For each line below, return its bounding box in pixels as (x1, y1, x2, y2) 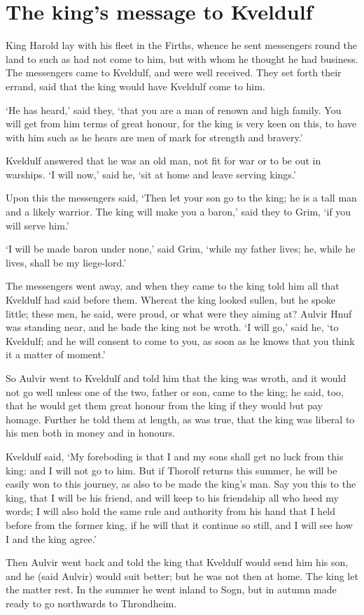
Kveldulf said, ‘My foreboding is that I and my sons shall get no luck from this (6, 448, 344, 463)
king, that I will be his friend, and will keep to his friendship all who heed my (6, 490, 339, 504)
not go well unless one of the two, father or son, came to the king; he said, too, (6, 384, 344, 399)
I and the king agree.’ (6, 531, 97, 546)
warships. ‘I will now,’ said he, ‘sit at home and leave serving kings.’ (6, 167, 296, 181)
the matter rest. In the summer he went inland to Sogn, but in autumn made (6, 582, 337, 597)
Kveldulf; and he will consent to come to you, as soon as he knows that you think (6, 333, 355, 348)
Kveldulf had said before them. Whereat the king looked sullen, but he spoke (6, 292, 335, 307)
